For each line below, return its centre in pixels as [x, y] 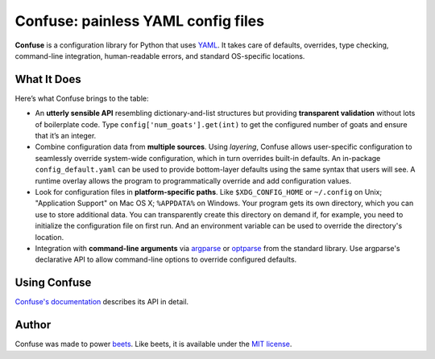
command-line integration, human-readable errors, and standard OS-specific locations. [160, 56]
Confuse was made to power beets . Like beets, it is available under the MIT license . [153, 344]
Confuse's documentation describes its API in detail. [102, 302]
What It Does [48, 79]
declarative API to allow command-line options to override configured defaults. [166, 260]
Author [33, 325]
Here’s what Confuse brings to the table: [82, 98]
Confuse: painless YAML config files [140, 21]
